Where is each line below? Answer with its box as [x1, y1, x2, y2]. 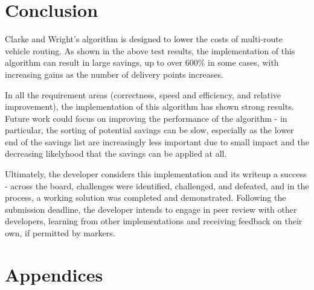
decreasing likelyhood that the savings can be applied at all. [5, 147, 227, 160]
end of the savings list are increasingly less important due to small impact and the [5, 135, 309, 148]
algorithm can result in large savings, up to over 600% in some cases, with [5, 56, 279, 69]
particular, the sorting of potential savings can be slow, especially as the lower [5, 124, 294, 136]
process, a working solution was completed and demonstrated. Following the [5, 191, 286, 204]
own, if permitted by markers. [5, 227, 115, 239]
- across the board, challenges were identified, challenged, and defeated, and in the [5, 179, 309, 192]
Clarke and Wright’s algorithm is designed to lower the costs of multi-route [5, 33, 283, 45]
